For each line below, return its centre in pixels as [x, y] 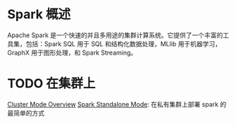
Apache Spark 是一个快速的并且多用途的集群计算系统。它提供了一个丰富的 [115, 35]
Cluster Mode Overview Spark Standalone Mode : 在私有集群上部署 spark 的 [117, 104]
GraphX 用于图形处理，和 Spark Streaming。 [72, 53]
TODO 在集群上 [51, 84]
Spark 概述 [39, 14]
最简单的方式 [26, 113]
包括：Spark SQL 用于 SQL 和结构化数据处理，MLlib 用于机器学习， [124, 43]
